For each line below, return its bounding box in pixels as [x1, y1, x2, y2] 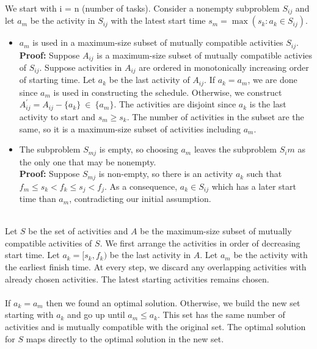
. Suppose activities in [39, 60, 122, 73]
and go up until [67, 308, 125, 321]
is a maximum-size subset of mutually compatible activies [97, 48, 313, 61]
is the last [249, 98, 286, 110]
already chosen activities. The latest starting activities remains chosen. [5, 272, 269, 285]
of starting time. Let [19, 73, 96, 86]
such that [246, 167, 282, 180]
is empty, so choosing [99, 143, 178, 156]
